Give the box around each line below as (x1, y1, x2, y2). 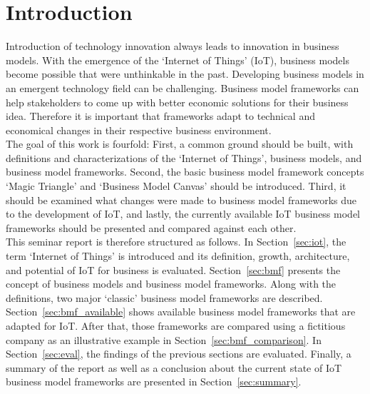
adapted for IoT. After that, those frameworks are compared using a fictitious (6, 318, 346, 333)
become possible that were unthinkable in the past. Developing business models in (6, 66, 364, 81)
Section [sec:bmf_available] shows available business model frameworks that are (6, 304, 356, 319)
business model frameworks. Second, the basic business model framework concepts (6, 164, 364, 179)
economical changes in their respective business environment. (6, 122, 272, 137)
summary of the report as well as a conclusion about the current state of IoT (6, 360, 342, 375)
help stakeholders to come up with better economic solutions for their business (6, 94, 349, 109)
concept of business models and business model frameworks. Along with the (6, 276, 336, 291)
